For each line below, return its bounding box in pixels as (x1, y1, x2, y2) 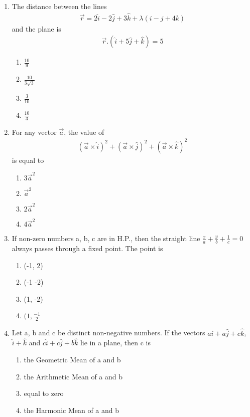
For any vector (12, 126, 57, 137)
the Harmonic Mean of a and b (24, 404, 119, 415)
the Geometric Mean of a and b (24, 354, 121, 364)
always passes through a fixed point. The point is (12, 243, 163, 254)
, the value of (64, 126, 104, 137)
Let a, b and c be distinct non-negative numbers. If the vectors (12, 327, 205, 338)
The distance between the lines (12, 1, 107, 11)
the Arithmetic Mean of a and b (24, 371, 123, 381)
